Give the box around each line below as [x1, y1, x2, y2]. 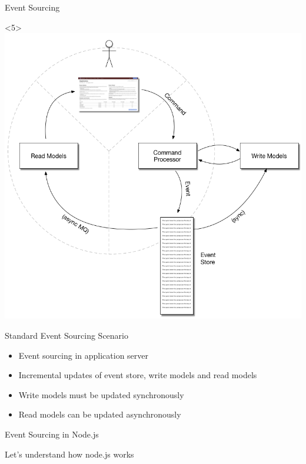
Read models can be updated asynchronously [18, 408, 181, 420]
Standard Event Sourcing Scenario [5, 329, 128, 341]
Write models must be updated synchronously [18, 388, 184, 400]
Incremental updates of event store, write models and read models [18, 369, 257, 381]
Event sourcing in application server [18, 349, 149, 361]
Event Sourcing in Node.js [5, 428, 99, 440]
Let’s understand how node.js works [5, 448, 134, 460]
